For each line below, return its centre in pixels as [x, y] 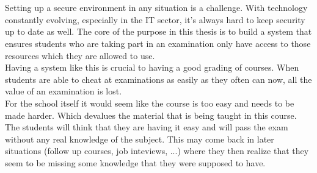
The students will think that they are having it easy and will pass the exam [147, 127]
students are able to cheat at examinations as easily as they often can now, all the [158, 79]
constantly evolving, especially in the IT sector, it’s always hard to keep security [155, 19]
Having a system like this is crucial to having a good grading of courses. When [152, 67]
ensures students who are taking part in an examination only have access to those [158, 43]
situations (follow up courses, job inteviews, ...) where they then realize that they [157, 151]
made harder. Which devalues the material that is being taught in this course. [151, 115]
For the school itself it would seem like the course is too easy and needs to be [150, 103]
